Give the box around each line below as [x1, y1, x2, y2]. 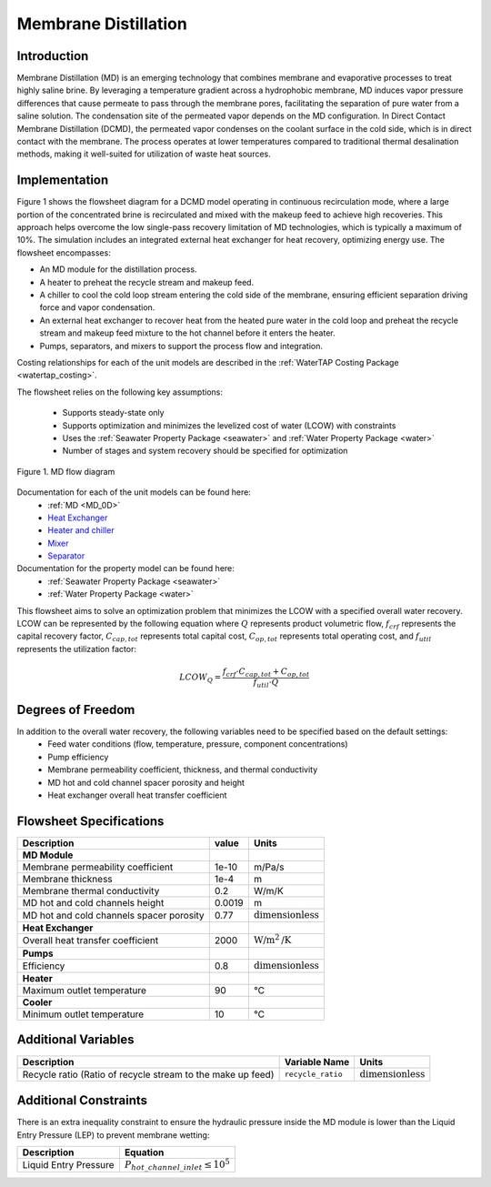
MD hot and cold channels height [22, 896, 165, 909]
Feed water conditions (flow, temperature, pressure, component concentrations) [47, 739, 349, 749]
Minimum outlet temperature [22, 1008, 145, 1021]
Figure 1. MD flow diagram [16, 466, 115, 477]
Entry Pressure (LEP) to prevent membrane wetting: [16, 1129, 210, 1141]
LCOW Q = [178, 672, 222, 685]
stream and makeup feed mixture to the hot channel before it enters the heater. [39, 327, 336, 338]
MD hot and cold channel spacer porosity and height [47, 777, 245, 788]
